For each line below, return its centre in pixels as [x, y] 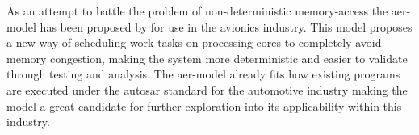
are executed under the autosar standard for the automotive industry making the [207, 89]
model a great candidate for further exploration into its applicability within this [204, 105]
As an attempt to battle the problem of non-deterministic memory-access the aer [207, 11]
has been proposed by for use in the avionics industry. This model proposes [226, 26]
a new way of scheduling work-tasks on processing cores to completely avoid [194, 42]
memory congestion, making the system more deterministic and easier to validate [207, 58]
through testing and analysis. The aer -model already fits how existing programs [203, 74]
